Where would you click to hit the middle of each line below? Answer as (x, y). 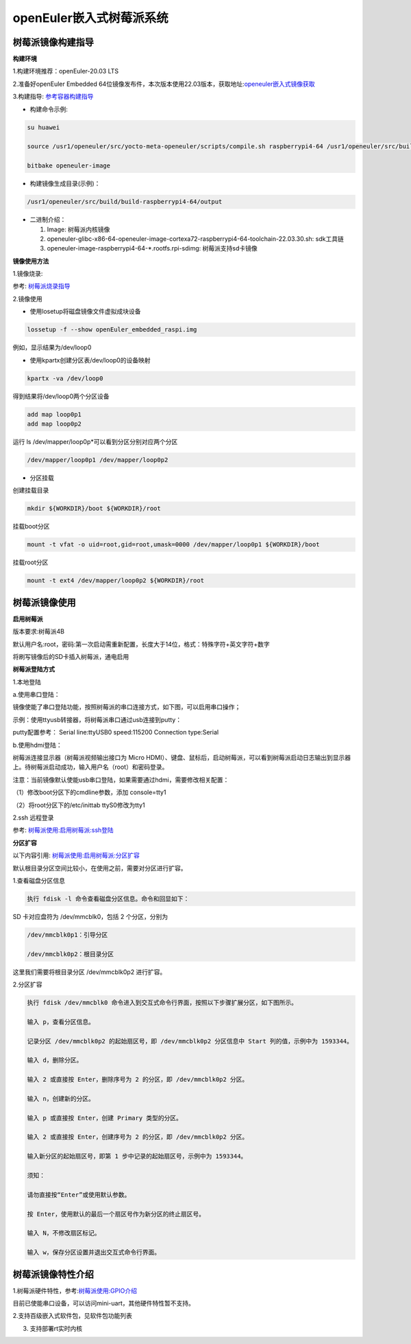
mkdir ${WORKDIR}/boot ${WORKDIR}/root (94, 509)
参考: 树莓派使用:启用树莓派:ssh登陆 (63, 830)
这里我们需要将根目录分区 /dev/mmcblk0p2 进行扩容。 (89, 972)
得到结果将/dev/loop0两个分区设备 (61, 396)
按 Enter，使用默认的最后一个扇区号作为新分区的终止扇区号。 (116, 1214)
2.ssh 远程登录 (33, 818)
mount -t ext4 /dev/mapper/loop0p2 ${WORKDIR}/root (116, 581)
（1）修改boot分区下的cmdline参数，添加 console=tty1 (89, 792)
